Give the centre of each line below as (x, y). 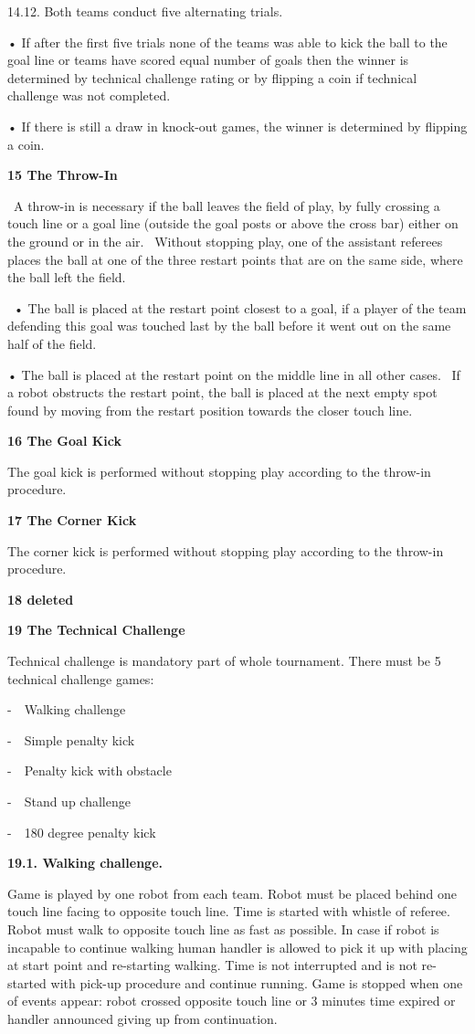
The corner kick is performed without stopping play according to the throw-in (226, 550)
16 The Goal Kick (64, 441)
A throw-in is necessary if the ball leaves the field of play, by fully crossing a (227, 205)
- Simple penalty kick (71, 739)
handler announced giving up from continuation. (142, 1018)
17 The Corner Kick (72, 520)
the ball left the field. (67, 277)
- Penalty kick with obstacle (90, 770)
